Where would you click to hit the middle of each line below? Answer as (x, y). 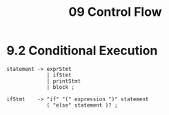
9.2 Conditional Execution (82, 51)
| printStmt (63, 81)
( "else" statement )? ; (82, 105)
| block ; (61, 87)
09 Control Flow (115, 12)
